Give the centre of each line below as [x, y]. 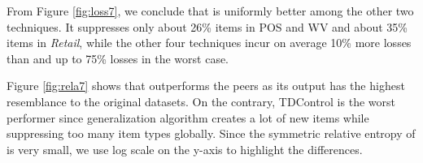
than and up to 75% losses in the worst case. [118, 58]
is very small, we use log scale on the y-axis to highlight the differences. [185, 149]
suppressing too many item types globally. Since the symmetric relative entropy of [211, 133]
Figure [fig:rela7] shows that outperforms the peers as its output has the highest [206, 86]
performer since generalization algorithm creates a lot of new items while [188, 117]
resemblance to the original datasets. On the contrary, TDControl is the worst [201, 101]
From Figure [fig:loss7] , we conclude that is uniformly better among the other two [210, 11]
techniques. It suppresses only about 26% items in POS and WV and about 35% [207, 26]
